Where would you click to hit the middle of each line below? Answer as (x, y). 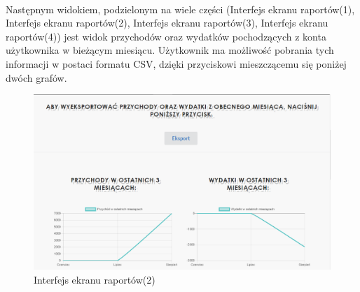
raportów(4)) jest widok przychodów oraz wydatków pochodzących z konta (166, 36)
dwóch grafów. (36, 77)
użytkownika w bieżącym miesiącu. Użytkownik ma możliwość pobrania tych (170, 50)
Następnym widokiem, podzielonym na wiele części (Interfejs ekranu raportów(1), (180, 9)
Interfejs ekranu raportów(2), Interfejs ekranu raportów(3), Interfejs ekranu (167, 23)
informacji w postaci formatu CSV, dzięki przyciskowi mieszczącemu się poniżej (176, 63)
